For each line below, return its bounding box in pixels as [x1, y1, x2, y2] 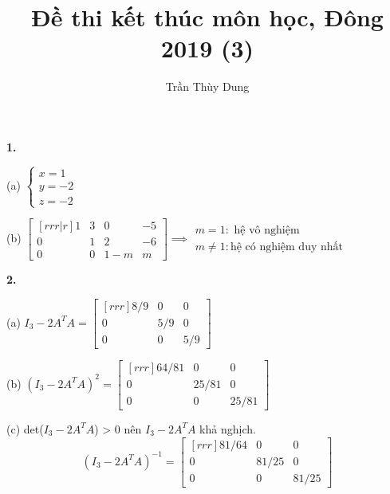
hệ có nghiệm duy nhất [230, 241, 343, 253]
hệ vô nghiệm [234, 225, 300, 237]
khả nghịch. [199, 420, 256, 437]
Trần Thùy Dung [165, 78, 250, 95]
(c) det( [6, 420, 44, 437]
